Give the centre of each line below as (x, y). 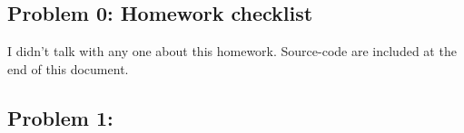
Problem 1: (60, 117)
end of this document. (68, 68)
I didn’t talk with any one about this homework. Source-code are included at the (232, 51)
